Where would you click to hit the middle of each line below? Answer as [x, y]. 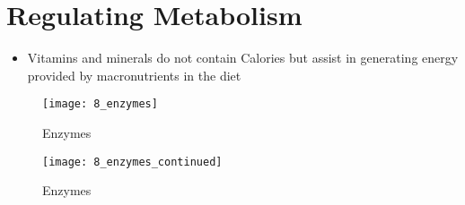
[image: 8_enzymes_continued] [132, 162]
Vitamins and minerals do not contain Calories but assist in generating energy [243, 58]
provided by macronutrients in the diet [134, 75]
